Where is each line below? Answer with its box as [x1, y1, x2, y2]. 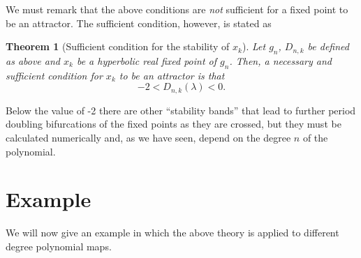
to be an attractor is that [119, 68, 225, 82]
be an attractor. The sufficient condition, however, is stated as [6, 15, 272, 30]
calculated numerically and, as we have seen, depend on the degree [6, 130, 291, 145]
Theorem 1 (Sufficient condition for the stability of [6, 39, 230, 54]
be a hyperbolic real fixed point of [76, 53, 217, 68]
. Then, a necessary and [229, 53, 332, 68]
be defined [307, 39, 349, 54]
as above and [6, 53, 60, 68]
